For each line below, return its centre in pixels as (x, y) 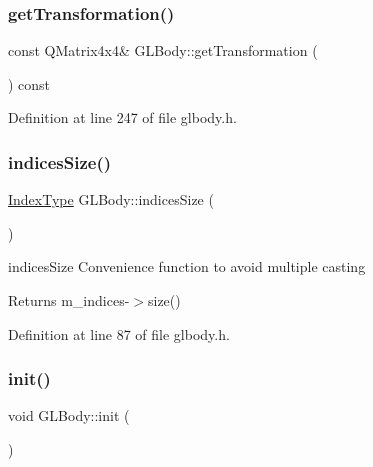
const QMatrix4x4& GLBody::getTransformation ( (163, 50)
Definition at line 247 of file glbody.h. (122, 117)
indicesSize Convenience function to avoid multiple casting (187, 266)
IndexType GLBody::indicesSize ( (111, 199)
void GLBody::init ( (69, 415)
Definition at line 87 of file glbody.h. (119, 333)
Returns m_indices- (69, 300)
